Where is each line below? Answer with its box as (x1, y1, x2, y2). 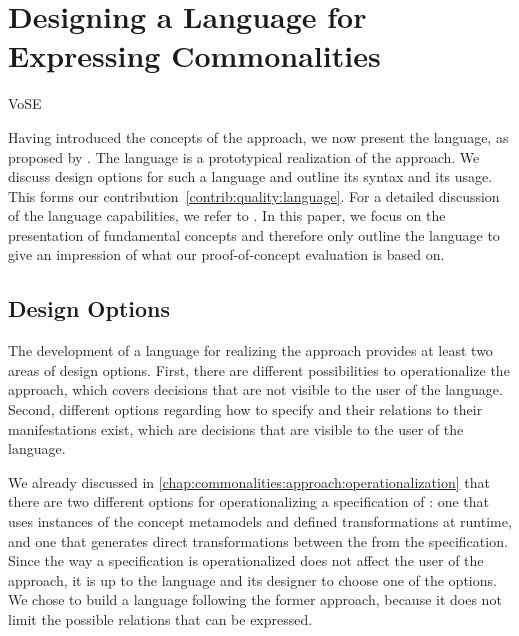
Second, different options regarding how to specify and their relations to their (8, 399, 483, 420)
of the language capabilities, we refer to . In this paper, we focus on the (8, 205, 446, 226)
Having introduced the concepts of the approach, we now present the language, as (8, 126, 509, 147)
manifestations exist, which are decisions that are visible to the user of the (8, 418, 464, 439)
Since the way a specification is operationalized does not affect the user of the (8, 550, 484, 571)
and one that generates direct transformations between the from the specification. (8, 530, 508, 551)
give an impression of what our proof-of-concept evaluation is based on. (8, 244, 445, 265)
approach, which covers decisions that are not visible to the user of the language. (8, 379, 503, 400)
